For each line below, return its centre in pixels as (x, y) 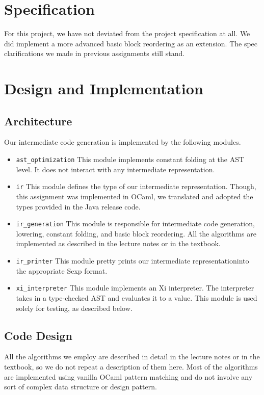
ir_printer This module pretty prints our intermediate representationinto (133, 261)
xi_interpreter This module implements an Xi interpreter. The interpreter (135, 288)
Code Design (38, 335)
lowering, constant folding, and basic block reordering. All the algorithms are (136, 233)
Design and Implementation (104, 88)
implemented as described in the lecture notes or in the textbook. (118, 243)
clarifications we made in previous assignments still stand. (95, 53)
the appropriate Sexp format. (62, 270)
